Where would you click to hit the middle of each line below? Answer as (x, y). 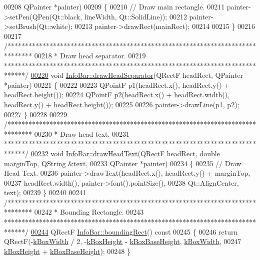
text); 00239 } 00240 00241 (45, 192)
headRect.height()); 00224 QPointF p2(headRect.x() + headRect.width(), (117, 95)
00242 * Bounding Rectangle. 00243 (89, 212)
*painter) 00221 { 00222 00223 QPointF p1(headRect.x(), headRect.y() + (117, 85)
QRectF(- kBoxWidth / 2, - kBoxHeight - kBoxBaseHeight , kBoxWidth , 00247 (123, 241)
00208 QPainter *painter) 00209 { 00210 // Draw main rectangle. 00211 (114, 6)
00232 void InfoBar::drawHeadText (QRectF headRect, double (125, 153)
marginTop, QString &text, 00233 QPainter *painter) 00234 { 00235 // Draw (123, 163)
